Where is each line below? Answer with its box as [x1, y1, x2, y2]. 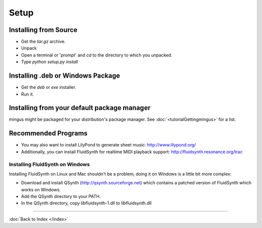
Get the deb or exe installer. [21, 84, 76, 90]
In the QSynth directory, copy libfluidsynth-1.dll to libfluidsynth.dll [21, 200, 152, 206]
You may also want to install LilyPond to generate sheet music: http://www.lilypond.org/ [21, 142, 196, 148]
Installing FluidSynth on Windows [9, 161, 90, 167]
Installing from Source [9, 26, 78, 34]
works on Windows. [21, 187, 61, 193]
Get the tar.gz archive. [21, 39, 66, 45]
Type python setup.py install [21, 59, 78, 65]
